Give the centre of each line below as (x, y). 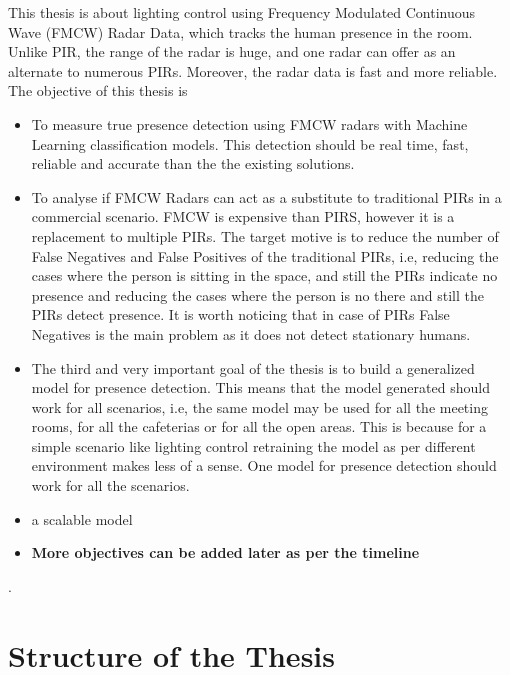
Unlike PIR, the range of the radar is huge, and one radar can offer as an (232, 51)
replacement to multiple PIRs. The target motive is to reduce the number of (265, 235)
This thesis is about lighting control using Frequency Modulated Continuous (242, 12)
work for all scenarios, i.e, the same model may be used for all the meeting (259, 406)
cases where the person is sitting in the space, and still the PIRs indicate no (264, 275)
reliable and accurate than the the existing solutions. (193, 163)
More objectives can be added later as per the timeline (225, 552)
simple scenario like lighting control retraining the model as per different (253, 445)
